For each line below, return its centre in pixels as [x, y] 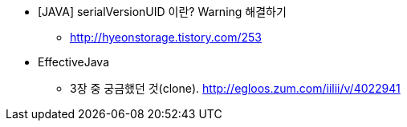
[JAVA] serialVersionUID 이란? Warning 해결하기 [162, 12]
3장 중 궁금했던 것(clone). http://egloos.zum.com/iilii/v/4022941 [235, 88]
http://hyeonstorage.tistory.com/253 [166, 37]
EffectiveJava [74, 62]
